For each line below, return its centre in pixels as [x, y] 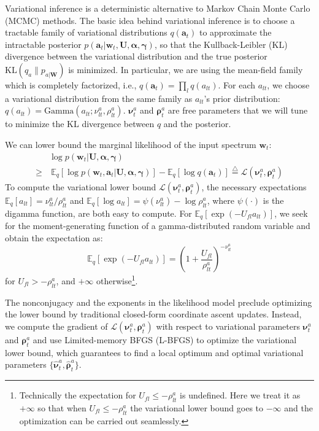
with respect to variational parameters [228, 326]
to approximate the [235, 32]
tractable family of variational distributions [86, 32]
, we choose [288, 84]
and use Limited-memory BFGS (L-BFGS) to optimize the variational [165, 339]
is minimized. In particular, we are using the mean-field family [186, 69]
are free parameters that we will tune [238, 110]
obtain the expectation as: [54, 237]
